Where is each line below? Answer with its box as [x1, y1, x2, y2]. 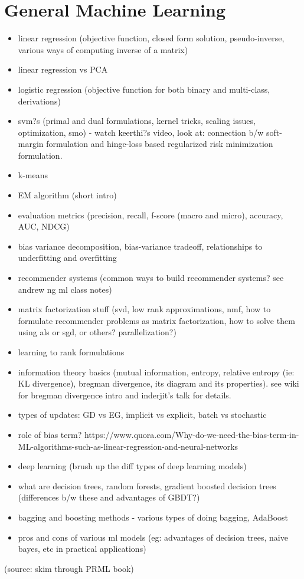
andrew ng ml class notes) [18, 283, 112, 295]
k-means [18, 169, 48, 181]
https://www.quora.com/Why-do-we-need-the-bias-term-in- [84, 428, 299, 440]
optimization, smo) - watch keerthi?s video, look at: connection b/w [18, 126, 264, 138]
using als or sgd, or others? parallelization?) [18, 326, 176, 338]
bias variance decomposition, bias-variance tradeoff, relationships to [18, 240, 263, 252]
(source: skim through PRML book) [4, 562, 134, 574]
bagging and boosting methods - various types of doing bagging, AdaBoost [18, 511, 289, 523]
